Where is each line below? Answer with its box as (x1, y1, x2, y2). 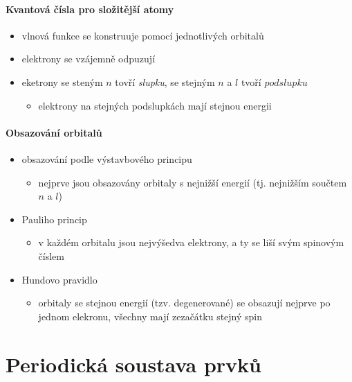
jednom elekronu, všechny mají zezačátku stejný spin (38, 309, 263, 323)
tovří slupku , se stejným (115, 74, 215, 89)
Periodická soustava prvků (6, 349, 261, 378)
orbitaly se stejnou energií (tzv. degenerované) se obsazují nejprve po (38, 295, 331, 310)
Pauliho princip (21, 211, 87, 226)
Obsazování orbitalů (6, 125, 102, 139)
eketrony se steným (21, 74, 103, 89)
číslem (38, 248, 64, 263)
